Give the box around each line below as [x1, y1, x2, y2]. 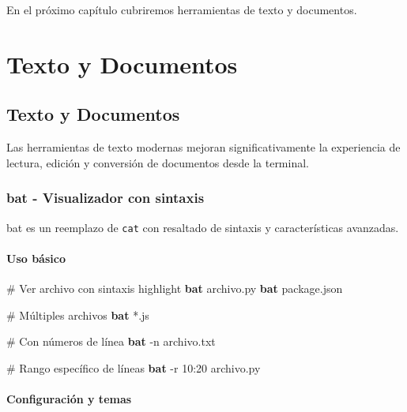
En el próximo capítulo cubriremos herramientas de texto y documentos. [6, 2, 357, 17]
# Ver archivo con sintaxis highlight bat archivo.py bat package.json [6, 280, 343, 297]
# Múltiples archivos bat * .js [6, 306, 149, 323]
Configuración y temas [6, 391, 132, 406]
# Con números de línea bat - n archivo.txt [6, 333, 216, 350]
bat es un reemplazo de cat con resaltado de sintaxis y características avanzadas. [6, 219, 399, 235]
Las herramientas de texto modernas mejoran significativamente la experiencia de [6, 139, 401, 155]
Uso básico [6, 249, 66, 266]
